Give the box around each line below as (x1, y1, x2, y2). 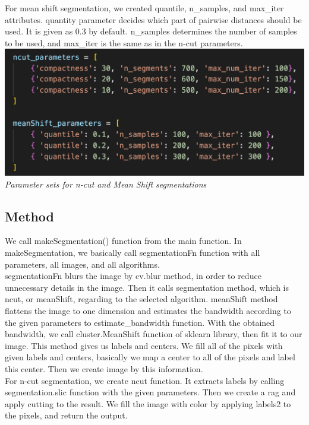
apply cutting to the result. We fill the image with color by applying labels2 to (5, 397, 291, 410)
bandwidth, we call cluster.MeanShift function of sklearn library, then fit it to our (5, 328, 302, 340)
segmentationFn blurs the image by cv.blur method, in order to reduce (5, 269, 261, 282)
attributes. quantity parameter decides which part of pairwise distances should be (5, 13, 302, 26)
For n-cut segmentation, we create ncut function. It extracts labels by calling (5, 374, 285, 386)
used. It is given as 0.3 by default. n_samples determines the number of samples (5, 25, 297, 37)
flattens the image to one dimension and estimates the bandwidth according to (5, 304, 291, 316)
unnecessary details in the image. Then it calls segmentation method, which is (5, 281, 289, 293)
